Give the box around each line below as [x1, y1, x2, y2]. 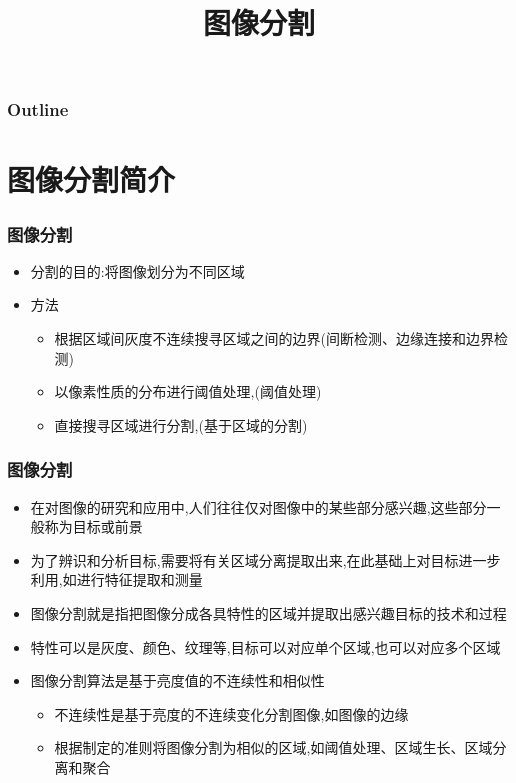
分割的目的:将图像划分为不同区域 [30, 260, 245, 281]
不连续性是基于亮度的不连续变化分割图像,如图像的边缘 [54, 703, 409, 724]
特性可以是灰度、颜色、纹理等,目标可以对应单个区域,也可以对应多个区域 [30, 636, 501, 657]
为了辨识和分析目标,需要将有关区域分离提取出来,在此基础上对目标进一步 [30, 549, 501, 570]
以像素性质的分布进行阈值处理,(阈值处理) [54, 381, 322, 402]
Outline [7, 97, 69, 122]
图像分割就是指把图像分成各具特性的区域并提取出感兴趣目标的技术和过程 [30, 603, 507, 624]
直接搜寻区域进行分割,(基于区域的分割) [54, 414, 308, 435]
